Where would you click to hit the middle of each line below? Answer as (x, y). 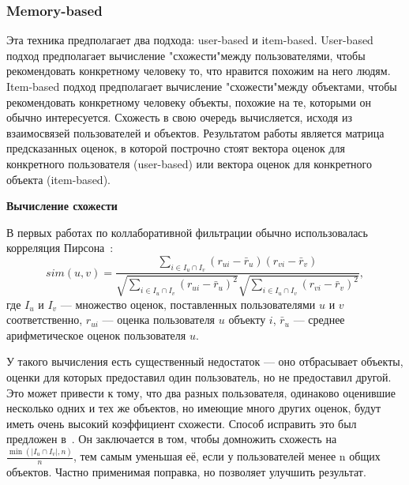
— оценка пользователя (159, 320)
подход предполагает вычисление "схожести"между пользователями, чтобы (186, 55)
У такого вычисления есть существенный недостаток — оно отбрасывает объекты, (205, 361)
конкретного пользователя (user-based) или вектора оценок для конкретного (189, 163)
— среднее (319, 320)
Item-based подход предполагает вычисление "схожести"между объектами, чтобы (202, 86)
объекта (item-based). (58, 179)
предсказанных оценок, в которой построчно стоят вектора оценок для (176, 148)
